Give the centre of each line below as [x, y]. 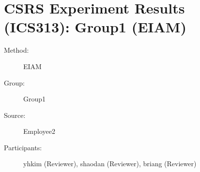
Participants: [23, 147]
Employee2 [39, 131]
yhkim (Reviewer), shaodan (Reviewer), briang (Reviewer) [110, 164]
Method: [16, 50]
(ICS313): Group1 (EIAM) [95, 27]
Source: [15, 115]
